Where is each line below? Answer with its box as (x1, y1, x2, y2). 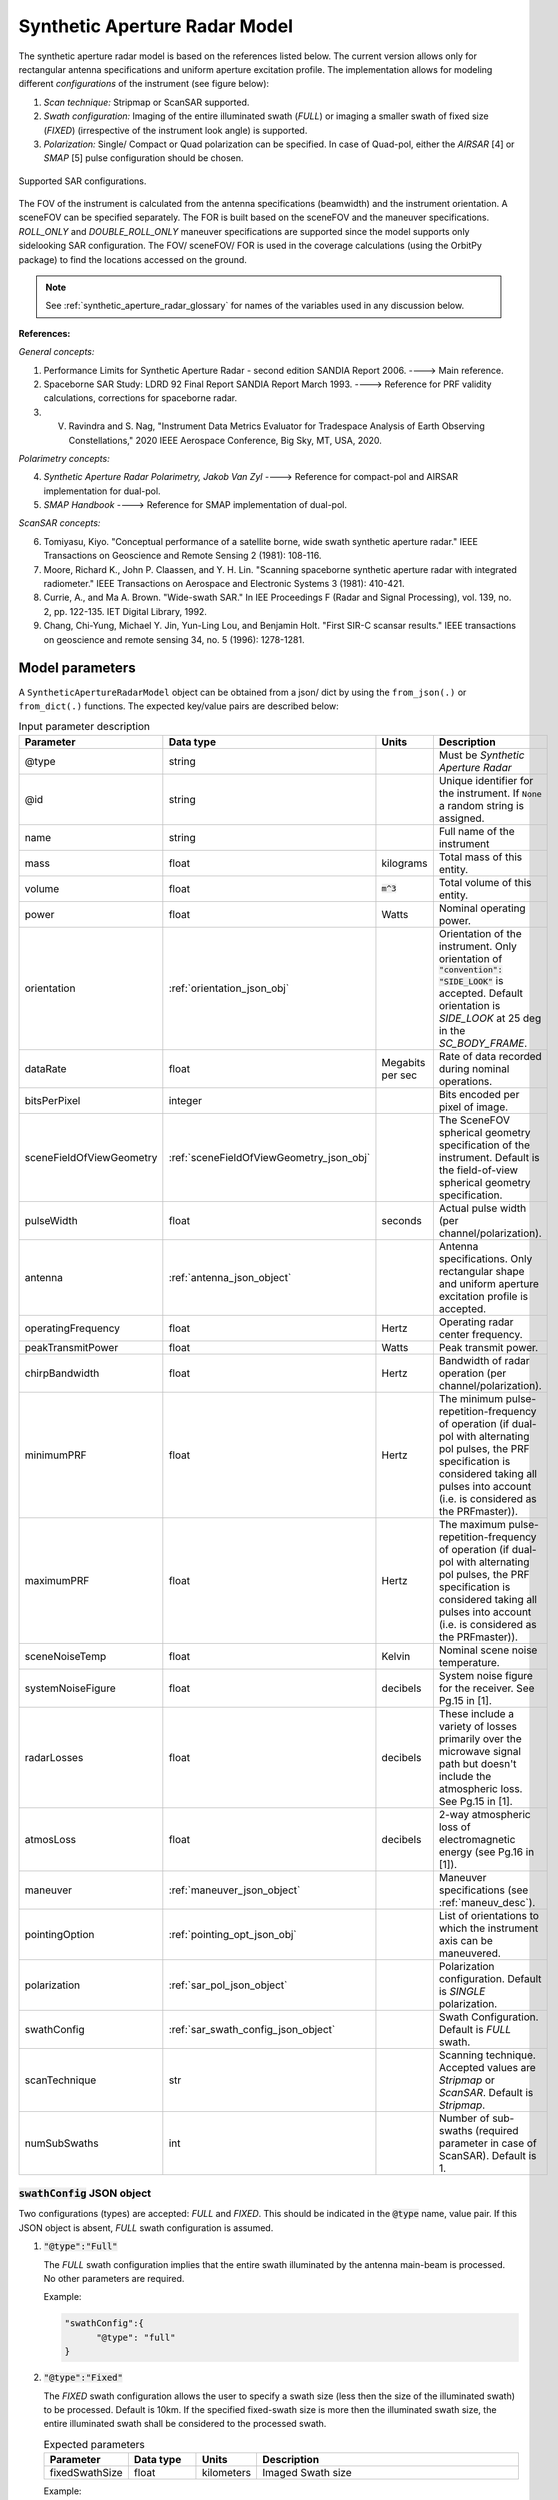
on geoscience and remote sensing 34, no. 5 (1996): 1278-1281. (43, 633, 305, 645)
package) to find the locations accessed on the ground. (18, 253, 247, 265)
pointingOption (24, 1927, 95, 1941)
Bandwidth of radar (438, 1353, 530, 1367)
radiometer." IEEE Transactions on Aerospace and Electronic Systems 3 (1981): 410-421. (43, 578, 405, 590)
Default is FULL (438, 2022, 512, 2036)
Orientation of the (438, 926, 522, 940)
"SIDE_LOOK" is (438, 973, 504, 987)
